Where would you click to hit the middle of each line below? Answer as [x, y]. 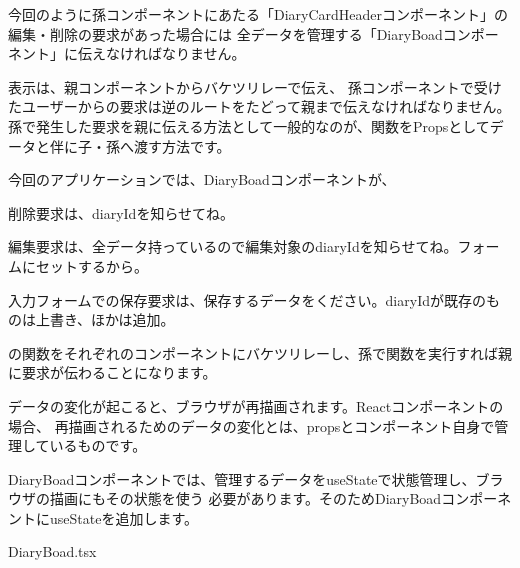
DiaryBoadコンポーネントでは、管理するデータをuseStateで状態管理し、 [242, 478]
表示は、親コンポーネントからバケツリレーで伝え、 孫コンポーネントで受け [255, 86]
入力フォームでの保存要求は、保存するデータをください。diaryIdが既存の [247, 299]
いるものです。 [98, 445]
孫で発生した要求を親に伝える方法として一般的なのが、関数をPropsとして [249, 125]
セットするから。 [91, 265]
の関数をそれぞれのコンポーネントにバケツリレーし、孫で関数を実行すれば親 [260, 352]
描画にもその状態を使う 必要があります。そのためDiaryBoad [245, 498]
